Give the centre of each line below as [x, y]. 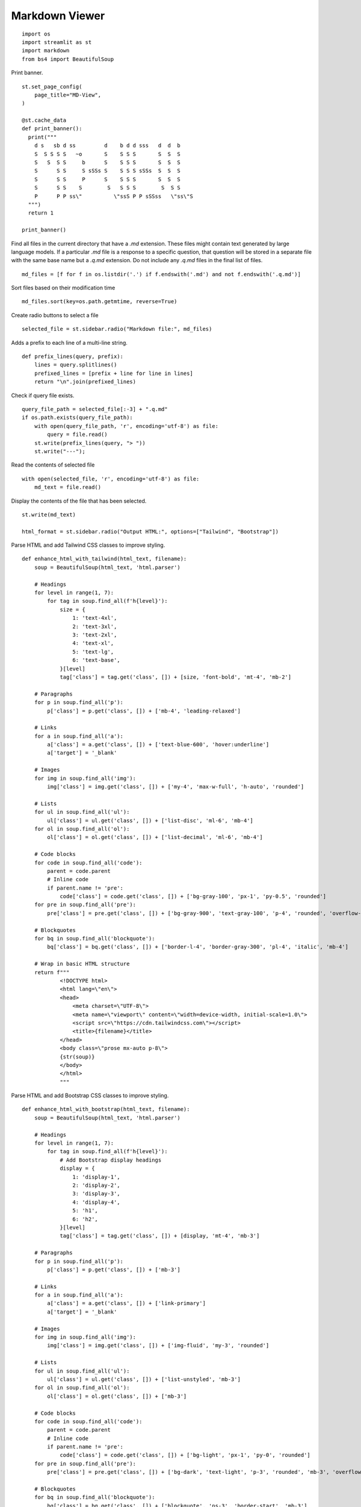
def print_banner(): [52, 129]
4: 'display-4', [96, 1202]
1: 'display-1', [96, 1177]
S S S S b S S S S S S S [107, 162]
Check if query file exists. [43, 395]
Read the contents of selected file [53, 465]
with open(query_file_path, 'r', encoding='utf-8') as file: [126, 426]
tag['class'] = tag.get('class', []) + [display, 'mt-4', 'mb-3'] [160, 1236]
